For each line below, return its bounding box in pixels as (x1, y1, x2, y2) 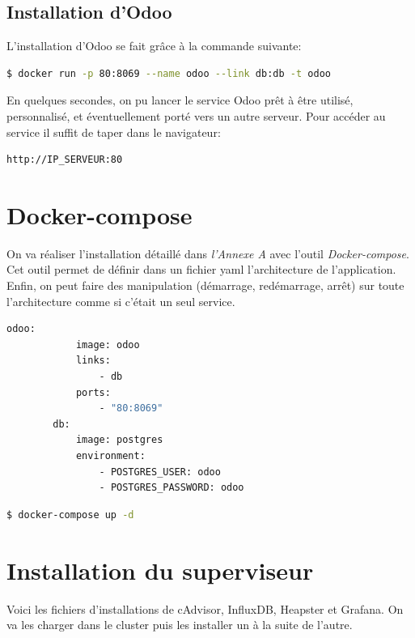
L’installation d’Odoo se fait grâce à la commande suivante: (6, 37, 302, 54)
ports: (75, 386, 111, 398)
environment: (75, 450, 146, 462)
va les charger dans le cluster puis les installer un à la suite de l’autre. (6, 616, 353, 633)
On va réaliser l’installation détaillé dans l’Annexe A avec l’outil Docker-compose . (6, 245, 409, 262)
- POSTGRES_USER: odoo (99, 466, 221, 478)
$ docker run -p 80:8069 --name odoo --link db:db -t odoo (6, 67, 331, 79)
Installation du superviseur (6, 553, 314, 586)
